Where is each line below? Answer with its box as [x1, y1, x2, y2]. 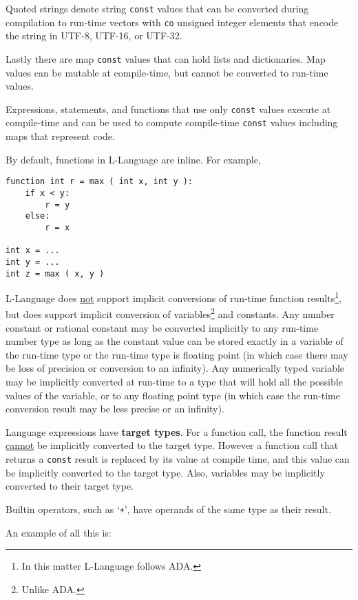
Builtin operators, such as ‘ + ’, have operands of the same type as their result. [6, 501, 331, 516]
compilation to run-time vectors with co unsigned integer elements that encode [6, 14, 339, 29]
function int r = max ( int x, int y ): [6, 177, 193, 187]
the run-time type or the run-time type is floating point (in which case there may [6, 347, 348, 361]
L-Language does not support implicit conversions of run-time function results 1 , [6, 289, 341, 305]
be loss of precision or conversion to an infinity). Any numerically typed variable [6, 361, 345, 375]
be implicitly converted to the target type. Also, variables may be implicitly [6, 465, 325, 479]
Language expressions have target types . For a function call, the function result [6, 424, 348, 439]
